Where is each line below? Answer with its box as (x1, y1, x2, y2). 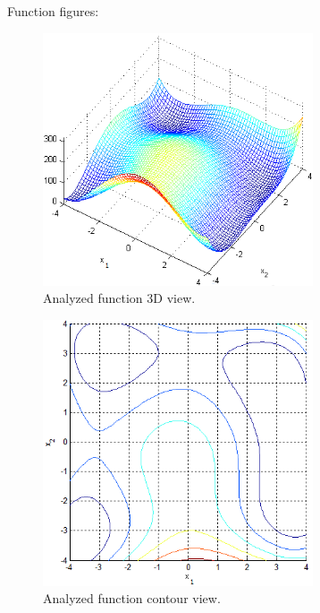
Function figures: (7, 2, 99, 20)
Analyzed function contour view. (43, 589, 221, 608)
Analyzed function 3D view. (43, 289, 196, 307)
